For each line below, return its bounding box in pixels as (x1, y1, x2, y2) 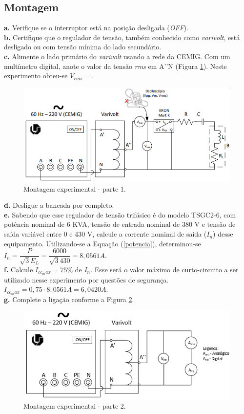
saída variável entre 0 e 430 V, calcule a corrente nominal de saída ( (4, 229, 207, 239)
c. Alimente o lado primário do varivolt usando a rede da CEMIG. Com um (4, 51, 230, 61)
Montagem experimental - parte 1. (23, 183, 126, 194)
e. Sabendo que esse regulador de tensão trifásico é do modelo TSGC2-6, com (4, 209, 236, 219)
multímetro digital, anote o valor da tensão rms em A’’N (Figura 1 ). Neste (4, 61, 227, 71)
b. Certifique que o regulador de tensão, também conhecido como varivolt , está (4, 32, 240, 42)
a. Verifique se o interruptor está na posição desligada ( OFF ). (4, 22, 189, 33)
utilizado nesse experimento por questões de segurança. (4, 274, 169, 284)
